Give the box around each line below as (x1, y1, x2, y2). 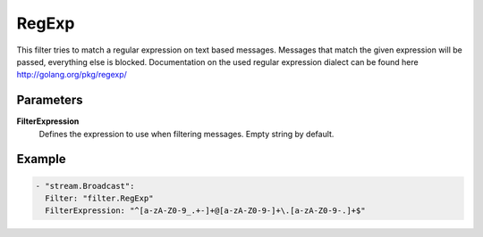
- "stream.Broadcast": (35, 181, 135, 191)
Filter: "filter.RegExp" (45, 193, 154, 204)
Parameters (16, 93, 83, 108)
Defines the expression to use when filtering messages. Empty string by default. (38, 128, 335, 139)
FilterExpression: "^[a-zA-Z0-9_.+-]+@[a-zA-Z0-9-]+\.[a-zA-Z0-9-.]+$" (45, 206, 366, 216)
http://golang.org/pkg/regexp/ (16, 69, 127, 80)
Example (16, 151, 66, 167)
